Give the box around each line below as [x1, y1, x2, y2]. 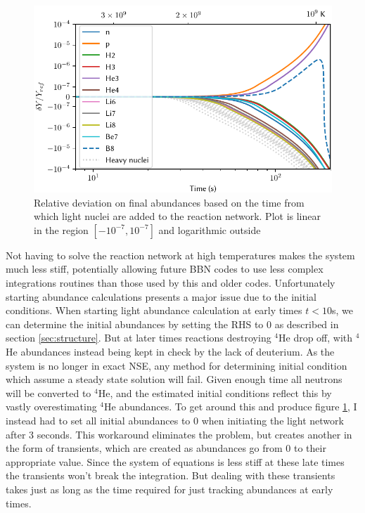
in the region [34, 222, 89, 237]
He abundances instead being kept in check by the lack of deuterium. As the [6, 344, 335, 358]
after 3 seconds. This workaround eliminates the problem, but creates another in [6, 427, 352, 441]
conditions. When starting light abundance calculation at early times [6, 303, 302, 318]
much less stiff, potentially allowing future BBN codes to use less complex [6, 261, 324, 276]
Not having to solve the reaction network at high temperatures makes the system [6, 247, 355, 262]
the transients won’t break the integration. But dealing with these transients [6, 468, 335, 483]
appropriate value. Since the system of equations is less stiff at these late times [6, 454, 345, 469]
